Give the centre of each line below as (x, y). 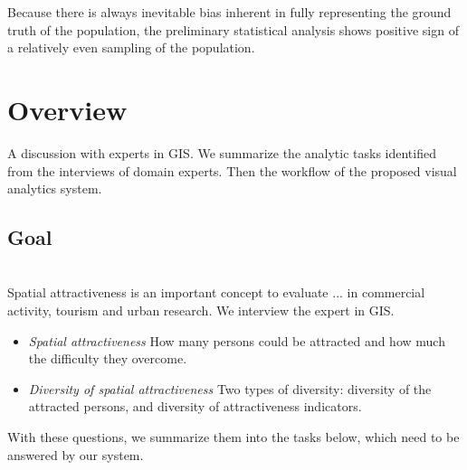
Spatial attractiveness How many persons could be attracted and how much (237, 340)
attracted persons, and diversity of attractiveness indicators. (195, 406)
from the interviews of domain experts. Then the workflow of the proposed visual (232, 170)
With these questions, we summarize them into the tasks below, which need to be (233, 437)
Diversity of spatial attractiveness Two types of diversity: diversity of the (230, 388)
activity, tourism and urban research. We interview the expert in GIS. (201, 310)
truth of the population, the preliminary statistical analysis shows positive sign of (233, 29)
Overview (67, 109)
